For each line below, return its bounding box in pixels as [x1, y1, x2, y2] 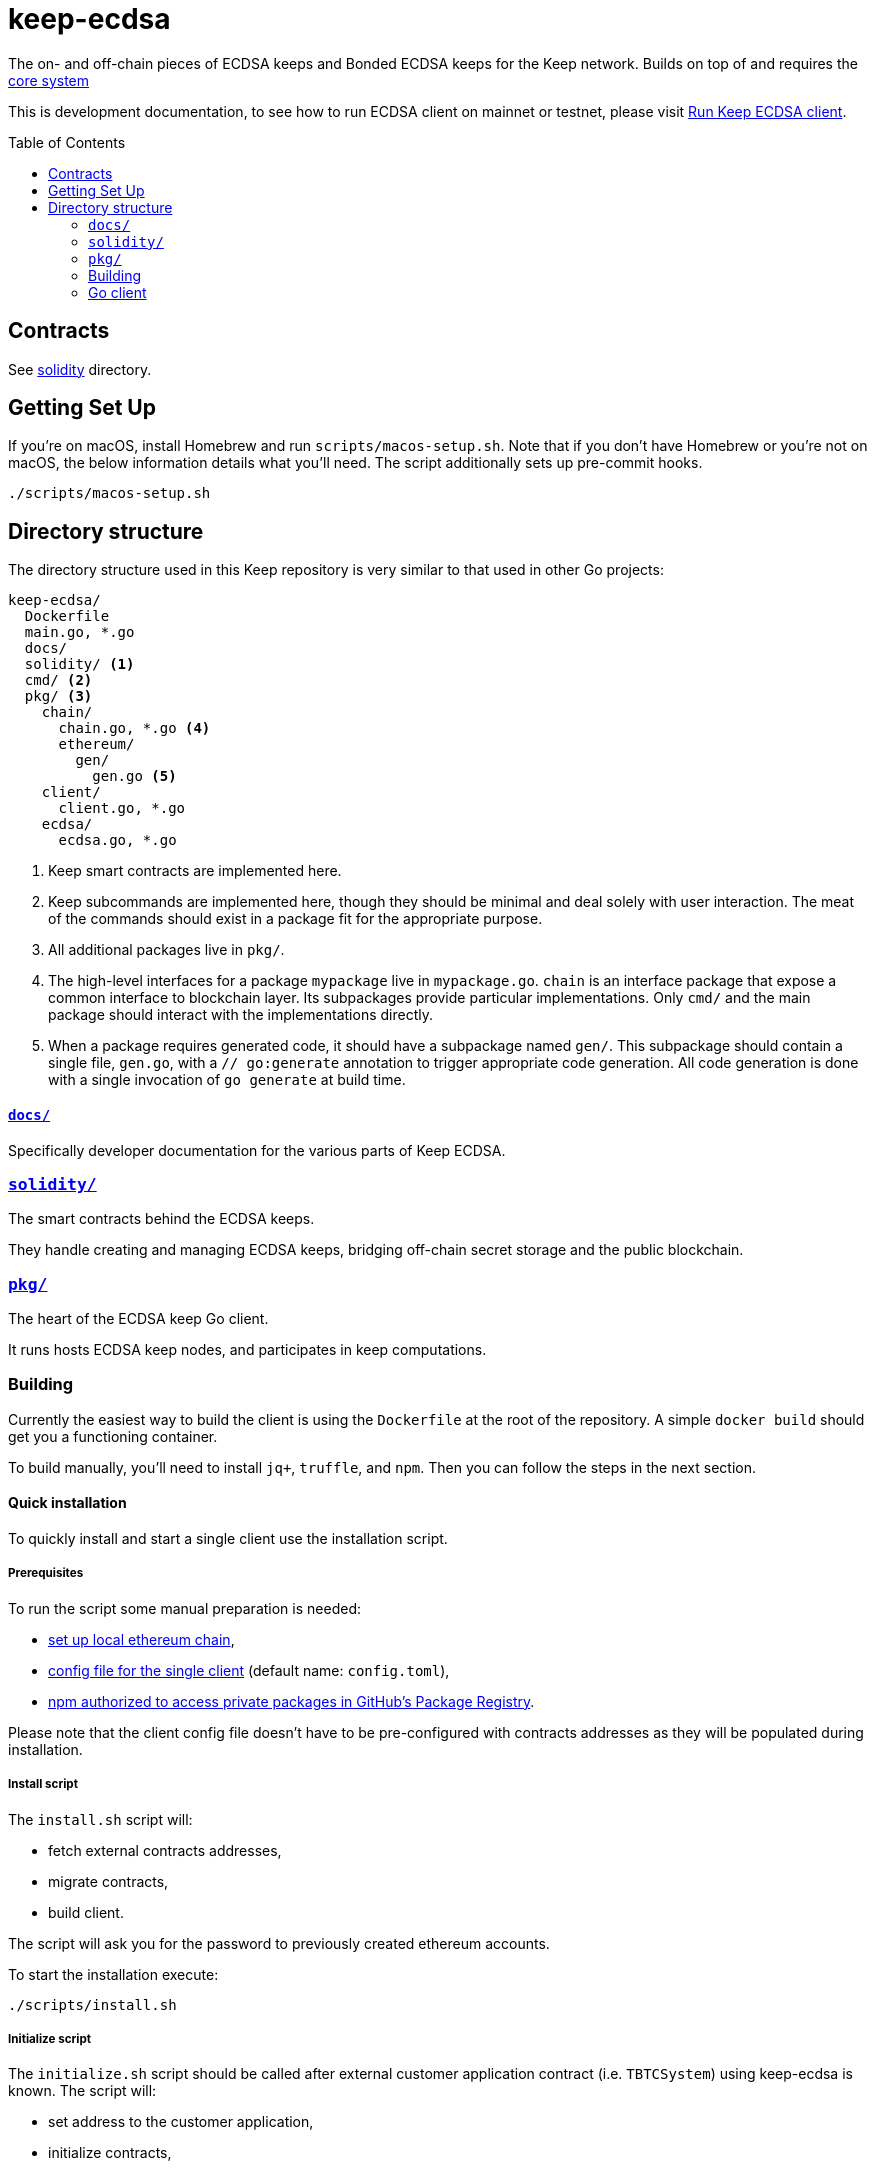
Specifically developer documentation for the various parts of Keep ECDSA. [8, 1141, 506, 1159]
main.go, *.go [24, 624, 135, 641]
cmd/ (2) [24, 672, 93, 689]
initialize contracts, [48, 2144, 172, 2162]
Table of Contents [8, 133, 126, 151]
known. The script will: [8, 2082, 157, 2100]
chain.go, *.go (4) [58, 720, 211, 737]
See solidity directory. [8, 360, 152, 378]
